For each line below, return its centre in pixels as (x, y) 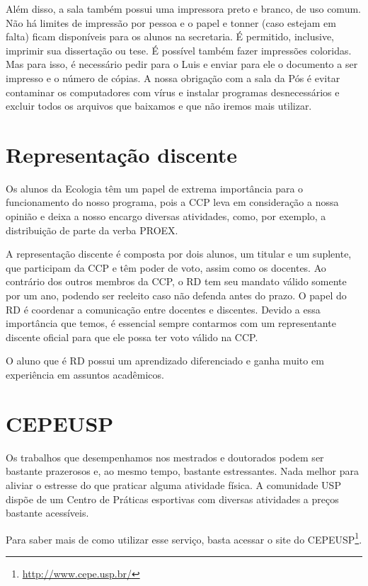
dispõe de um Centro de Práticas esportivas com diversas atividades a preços (172, 499)
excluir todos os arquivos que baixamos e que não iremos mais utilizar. (159, 106)
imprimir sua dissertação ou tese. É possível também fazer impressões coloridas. (179, 50)
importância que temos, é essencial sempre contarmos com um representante (171, 323)
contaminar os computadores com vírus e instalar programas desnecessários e (173, 92)
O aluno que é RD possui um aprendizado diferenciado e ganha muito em (165, 361)
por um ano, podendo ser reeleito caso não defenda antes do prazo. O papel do (176, 295)
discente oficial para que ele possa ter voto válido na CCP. (132, 337)
